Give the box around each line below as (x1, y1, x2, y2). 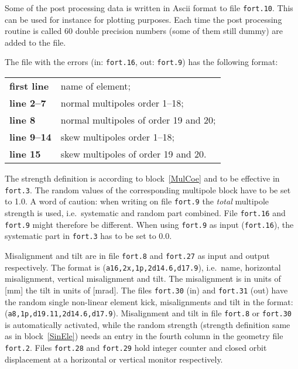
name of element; (60, 79, 131, 93)
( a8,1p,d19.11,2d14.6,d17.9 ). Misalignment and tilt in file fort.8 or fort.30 (5, 307, 292, 319)
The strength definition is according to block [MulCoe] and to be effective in (5, 172, 280, 184)
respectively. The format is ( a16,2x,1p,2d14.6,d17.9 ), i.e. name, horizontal (5, 261, 281, 273)
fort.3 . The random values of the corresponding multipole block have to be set (5, 183, 291, 196)
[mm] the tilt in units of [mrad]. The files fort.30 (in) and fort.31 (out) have (5, 283, 288, 296)
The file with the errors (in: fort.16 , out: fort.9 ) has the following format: (5, 56, 278, 68)
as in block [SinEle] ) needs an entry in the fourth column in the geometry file (5, 330, 283, 342)
